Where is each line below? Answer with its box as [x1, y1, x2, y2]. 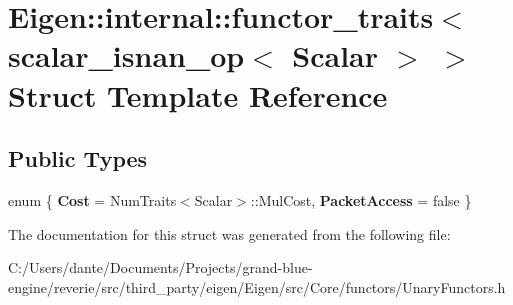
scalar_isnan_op [8, 35, 245, 76]
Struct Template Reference [8, 74, 388, 115]
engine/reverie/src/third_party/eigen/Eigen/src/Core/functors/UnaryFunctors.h [8, 276, 506, 297]
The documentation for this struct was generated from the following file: [8, 223, 451, 244]
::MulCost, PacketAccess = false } [250, 189, 472, 210]
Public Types [8, 143, 148, 174]
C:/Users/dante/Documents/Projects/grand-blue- [8, 257, 313, 278]
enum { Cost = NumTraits [8, 189, 177, 210]
